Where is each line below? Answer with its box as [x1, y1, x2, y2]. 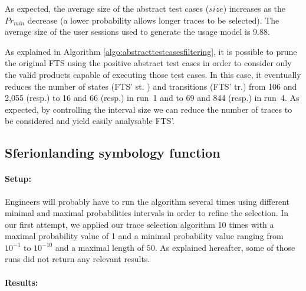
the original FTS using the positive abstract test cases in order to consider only [5, 57, 292, 69]
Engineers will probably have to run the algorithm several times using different [5, 195, 289, 207]
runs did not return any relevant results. [5, 253, 150, 265]
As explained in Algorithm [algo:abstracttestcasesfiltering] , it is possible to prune [5, 45, 297, 57]
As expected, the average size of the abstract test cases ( [5, 2, 209, 14]
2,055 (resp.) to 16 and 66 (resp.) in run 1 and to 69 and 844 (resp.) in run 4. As [5, 91, 300, 104]
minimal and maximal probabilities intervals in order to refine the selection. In [5, 207, 289, 219]
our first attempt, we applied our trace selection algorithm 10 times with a [5, 218, 274, 230]
